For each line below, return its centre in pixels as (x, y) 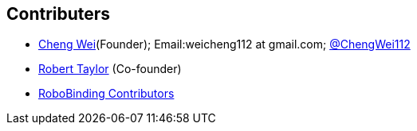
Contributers (59, 14)
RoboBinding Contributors (106, 94)
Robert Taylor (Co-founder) (110, 69)
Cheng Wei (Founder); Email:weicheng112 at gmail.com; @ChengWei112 (224, 44)
